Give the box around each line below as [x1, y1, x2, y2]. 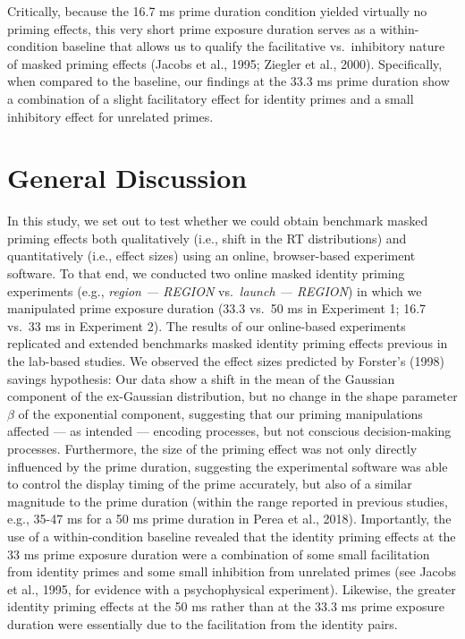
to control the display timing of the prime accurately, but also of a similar [7, 474, 412, 493]
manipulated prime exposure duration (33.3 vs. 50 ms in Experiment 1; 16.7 [7, 299, 427, 318]
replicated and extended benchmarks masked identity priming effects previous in [7, 334, 448, 353]
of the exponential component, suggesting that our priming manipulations [18, 404, 423, 422]
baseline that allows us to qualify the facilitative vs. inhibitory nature [62, 37, 445, 55]
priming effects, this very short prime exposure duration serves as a [7, 19, 376, 38]
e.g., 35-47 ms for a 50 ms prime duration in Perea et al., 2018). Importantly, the [7, 509, 452, 528]
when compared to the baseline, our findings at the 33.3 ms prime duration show [7, 72, 450, 90]
